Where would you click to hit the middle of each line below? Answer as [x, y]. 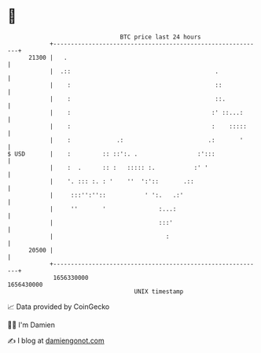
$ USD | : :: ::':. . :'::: [111, 154]
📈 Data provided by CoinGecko [59, 307]
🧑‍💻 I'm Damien [31, 325]
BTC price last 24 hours [160, 37]
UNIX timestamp [159, 291]
